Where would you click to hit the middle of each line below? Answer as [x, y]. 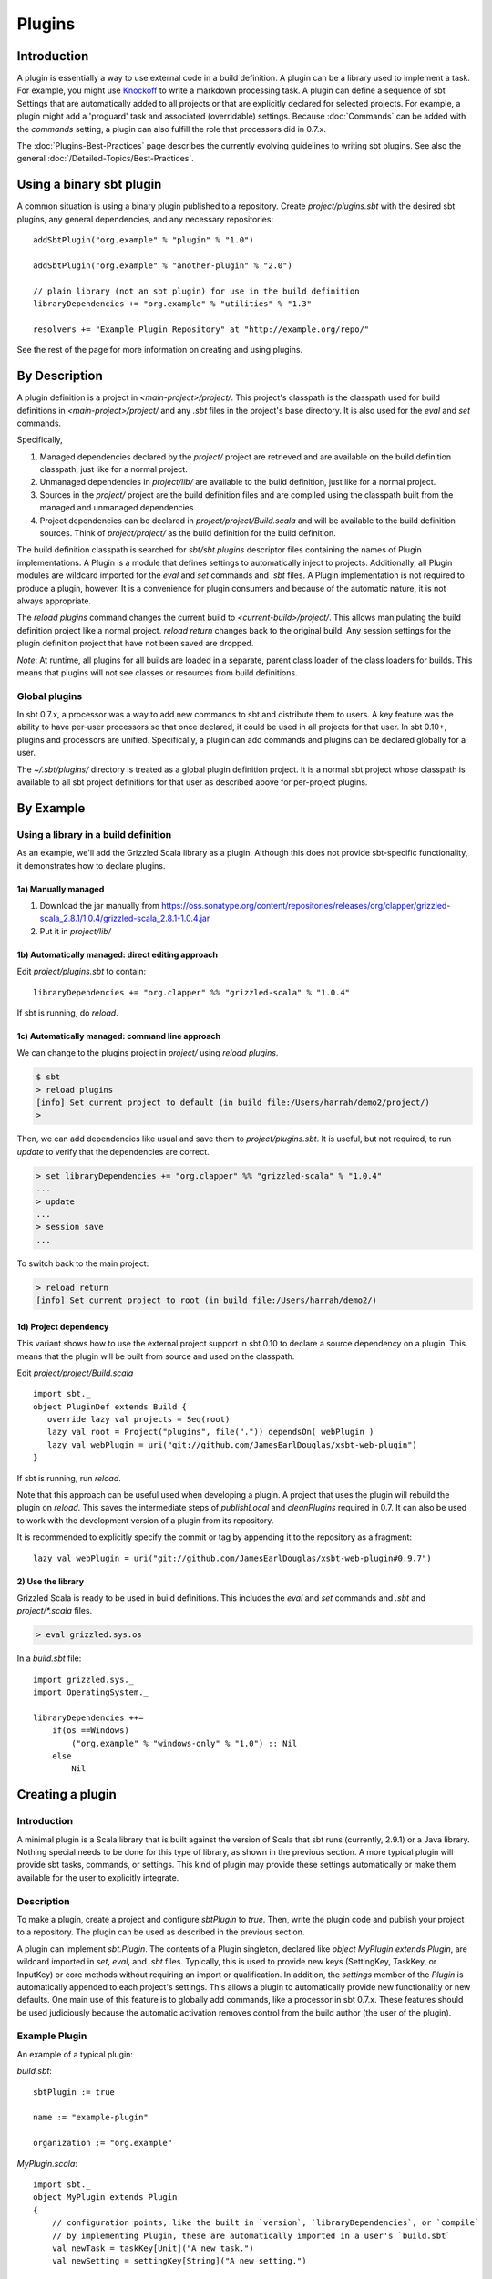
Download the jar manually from [99, 905]
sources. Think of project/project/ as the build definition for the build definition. [188, 533]
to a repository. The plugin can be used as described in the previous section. [161, 1932]
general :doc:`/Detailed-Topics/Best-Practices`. [106, 159]
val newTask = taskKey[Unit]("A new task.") [153, 2248]
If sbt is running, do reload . [67, 1013]
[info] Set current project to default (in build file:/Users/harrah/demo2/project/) [233, 1103]
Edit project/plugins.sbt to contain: [82, 972]
